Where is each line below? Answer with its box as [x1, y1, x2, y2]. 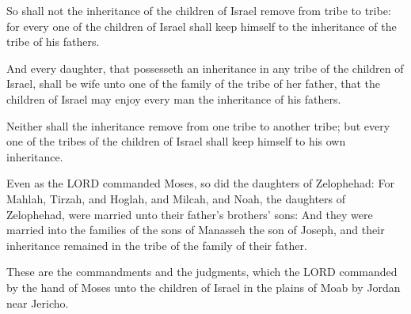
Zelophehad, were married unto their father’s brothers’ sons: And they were [6, 206, 373, 222]
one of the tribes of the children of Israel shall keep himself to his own [6, 133, 346, 149]
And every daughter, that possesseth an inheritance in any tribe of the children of [6, 59, 404, 76]
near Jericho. [6, 294, 69, 311]
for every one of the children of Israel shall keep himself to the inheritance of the [6, 17, 397, 34]
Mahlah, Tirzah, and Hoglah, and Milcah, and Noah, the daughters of [6, 190, 346, 206]
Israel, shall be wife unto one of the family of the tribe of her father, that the [6, 75, 381, 92]
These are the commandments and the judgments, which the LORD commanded [6, 263, 398, 280]
